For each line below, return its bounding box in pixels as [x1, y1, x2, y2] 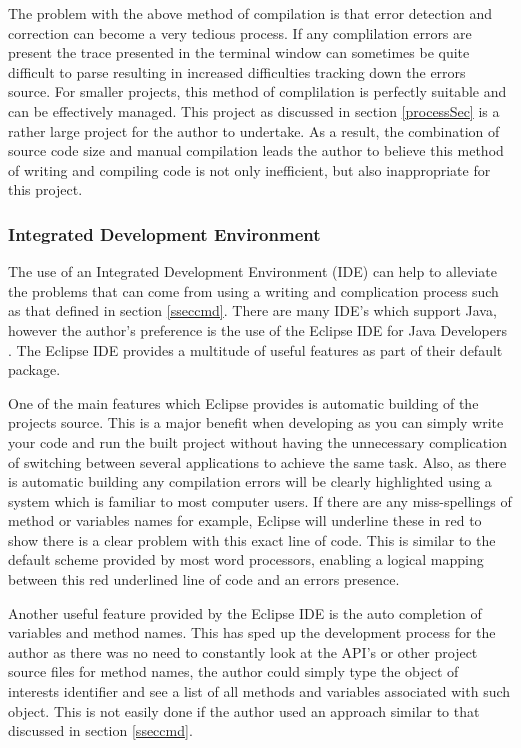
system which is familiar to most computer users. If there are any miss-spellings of [8, 490, 512, 511]
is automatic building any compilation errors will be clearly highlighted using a [8, 471, 492, 492]
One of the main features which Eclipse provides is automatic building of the [8, 392, 479, 413]
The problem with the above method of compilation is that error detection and [8, 3, 493, 23]
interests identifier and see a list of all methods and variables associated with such [8, 681, 511, 702]
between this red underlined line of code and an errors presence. [8, 569, 400, 590]
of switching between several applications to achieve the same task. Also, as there [8, 451, 507, 472]
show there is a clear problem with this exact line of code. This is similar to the [8, 529, 496, 550]
